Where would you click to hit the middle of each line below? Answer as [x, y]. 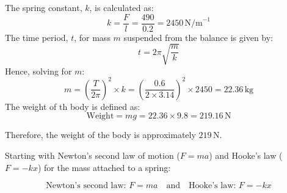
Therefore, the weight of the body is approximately [100, 135]
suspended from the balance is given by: [198, 37]
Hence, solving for [38, 71]
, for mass [92, 37]
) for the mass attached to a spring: [104, 167]
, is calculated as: [122, 7]
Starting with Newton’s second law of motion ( [93, 155]
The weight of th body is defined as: [73, 106]
